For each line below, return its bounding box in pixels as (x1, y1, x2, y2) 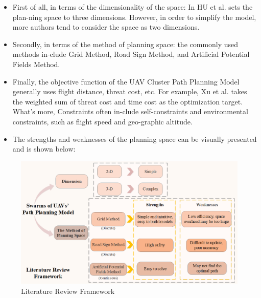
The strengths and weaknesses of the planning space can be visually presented (12, 133, 257, 144)
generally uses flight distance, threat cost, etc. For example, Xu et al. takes (12, 86, 247, 97)
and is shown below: (12, 143, 76, 154)
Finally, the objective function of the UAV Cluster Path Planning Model (12, 76, 240, 87)
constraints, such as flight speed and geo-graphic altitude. (12, 116, 193, 126)
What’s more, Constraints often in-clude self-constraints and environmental (12, 106, 248, 117)
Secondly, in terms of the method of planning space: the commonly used (12, 38, 239, 49)
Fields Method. (12, 58, 60, 69)
